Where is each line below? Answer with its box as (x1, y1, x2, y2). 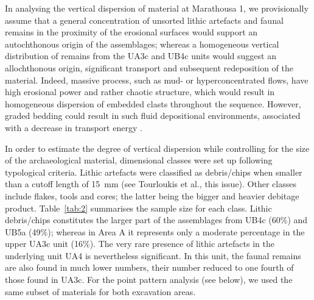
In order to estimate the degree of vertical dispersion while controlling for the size (5, 141, 310, 154)
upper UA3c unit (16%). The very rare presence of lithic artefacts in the (5, 237, 274, 250)
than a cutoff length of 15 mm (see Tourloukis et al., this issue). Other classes (5, 177, 296, 190)
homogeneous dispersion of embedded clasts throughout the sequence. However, (5, 97, 301, 110)
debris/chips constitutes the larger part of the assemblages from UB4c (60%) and (5, 213, 308, 226)
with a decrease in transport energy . (5, 121, 142, 134)
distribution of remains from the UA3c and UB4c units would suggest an (5, 49, 276, 62)
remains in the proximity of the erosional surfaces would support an (5, 26, 258, 38)
